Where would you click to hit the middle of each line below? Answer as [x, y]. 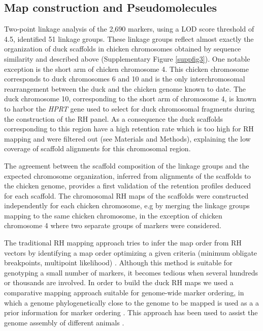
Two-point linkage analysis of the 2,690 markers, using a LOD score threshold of [129, 29]
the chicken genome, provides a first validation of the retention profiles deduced [128, 186]
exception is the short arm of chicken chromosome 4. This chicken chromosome [126, 68]
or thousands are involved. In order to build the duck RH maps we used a [119, 282]
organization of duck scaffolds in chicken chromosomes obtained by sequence [123, 49]
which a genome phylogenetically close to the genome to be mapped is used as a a [131, 302]
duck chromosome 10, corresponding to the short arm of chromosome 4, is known [130, 99]
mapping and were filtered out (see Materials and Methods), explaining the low [127, 138]
